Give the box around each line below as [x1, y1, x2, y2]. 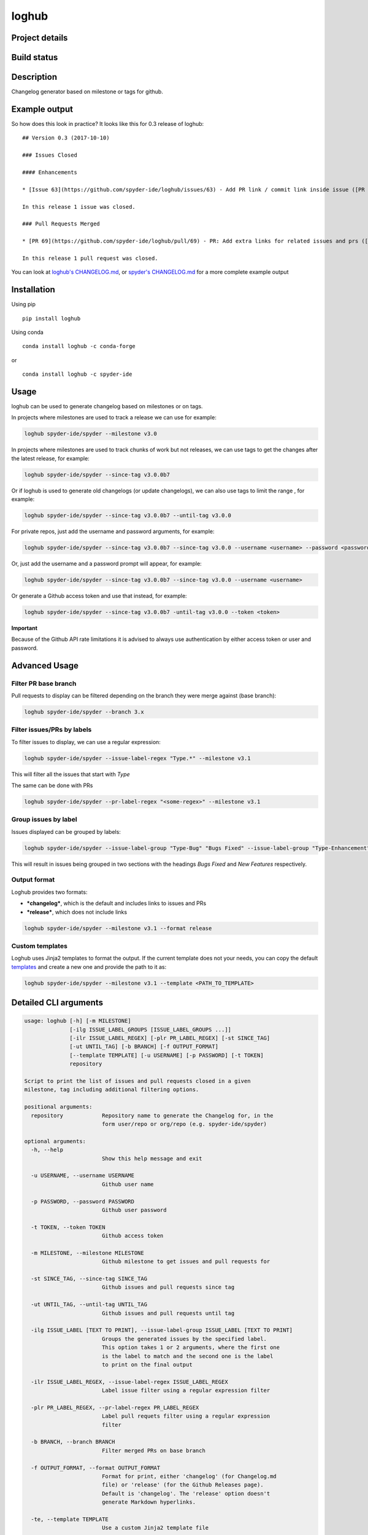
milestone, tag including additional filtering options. [24, 1086, 199, 1093]
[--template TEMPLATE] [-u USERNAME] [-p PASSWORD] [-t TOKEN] [69, 1052, 264, 1059]
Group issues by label [11, 815, 77, 824]
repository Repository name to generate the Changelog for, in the [31, 1112, 274, 1119]
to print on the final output [101, 1361, 193, 1368]
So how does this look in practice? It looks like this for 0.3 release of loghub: [11, 120, 204, 127]
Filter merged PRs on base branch [101, 1447, 205, 1454]
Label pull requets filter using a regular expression [101, 1413, 270, 1420]
